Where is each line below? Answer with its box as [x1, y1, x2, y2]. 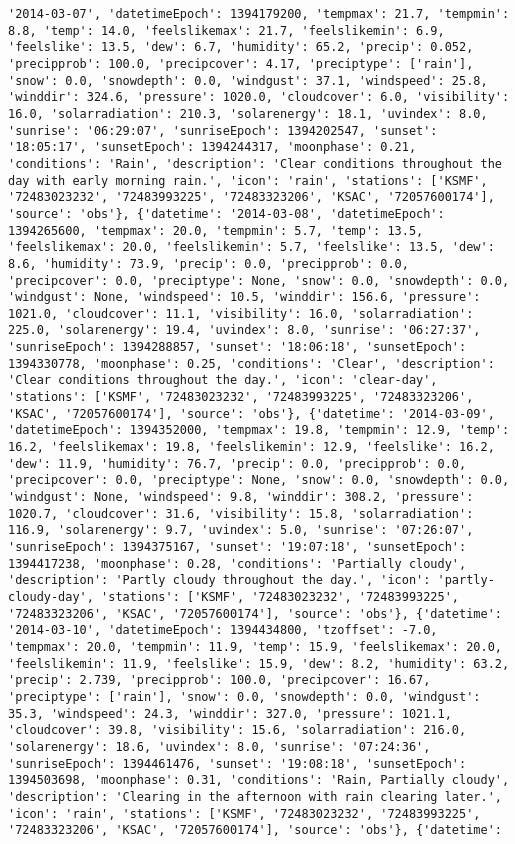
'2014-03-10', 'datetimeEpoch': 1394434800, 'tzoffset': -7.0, [8, 623, 438, 638]
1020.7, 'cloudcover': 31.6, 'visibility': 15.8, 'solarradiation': [8, 506, 474, 521]
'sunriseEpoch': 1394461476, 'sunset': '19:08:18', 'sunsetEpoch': [8, 756, 467, 771]
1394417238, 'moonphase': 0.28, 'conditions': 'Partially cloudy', [8, 556, 467, 571]
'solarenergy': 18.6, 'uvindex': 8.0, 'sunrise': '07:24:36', [8, 739, 431, 754]
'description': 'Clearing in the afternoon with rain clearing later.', [8, 789, 502, 804]
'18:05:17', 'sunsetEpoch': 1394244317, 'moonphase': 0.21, [8, 140, 417, 155]
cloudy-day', [8, 589, 94, 604]
